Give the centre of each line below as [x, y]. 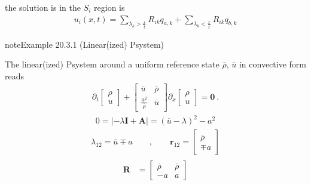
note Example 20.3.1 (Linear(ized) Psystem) [85, 44]
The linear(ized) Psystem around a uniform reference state [112, 64]
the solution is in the [43, 7]
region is [109, 7]
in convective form [272, 64]
